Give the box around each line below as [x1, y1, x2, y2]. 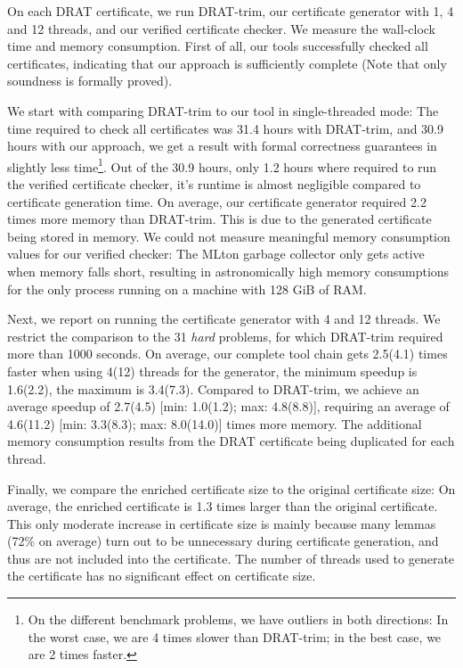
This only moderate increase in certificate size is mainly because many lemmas [7, 514, 436, 532]
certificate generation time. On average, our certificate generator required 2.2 [7, 192, 426, 210]
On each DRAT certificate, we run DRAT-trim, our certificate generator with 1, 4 [7, 2, 454, 20]
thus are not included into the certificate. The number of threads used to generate [7, 548, 455, 567]
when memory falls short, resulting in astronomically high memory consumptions [7, 261, 450, 280]
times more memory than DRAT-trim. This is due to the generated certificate [7, 210, 432, 228]
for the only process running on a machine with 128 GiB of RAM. [7, 279, 367, 298]
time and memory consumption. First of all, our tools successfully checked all [7, 37, 428, 55]
